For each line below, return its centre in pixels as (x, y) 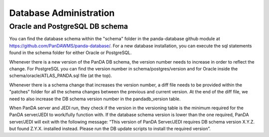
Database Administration (62, 13)
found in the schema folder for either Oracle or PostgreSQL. (70, 53)
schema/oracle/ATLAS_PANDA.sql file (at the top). (61, 76)
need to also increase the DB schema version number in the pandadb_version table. (95, 99)
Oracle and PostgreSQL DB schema (68, 26)
